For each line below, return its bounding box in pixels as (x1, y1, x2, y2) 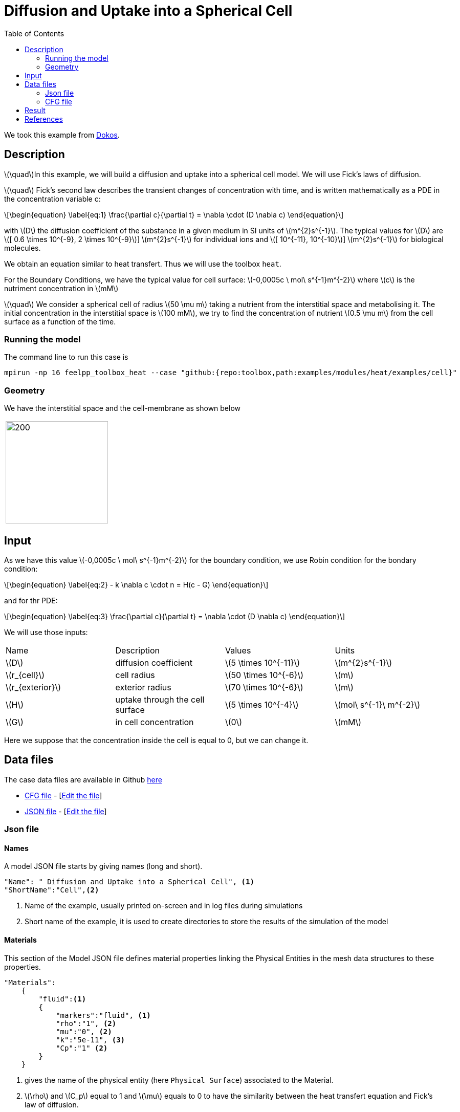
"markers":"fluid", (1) (56, 1011, 151, 1019)
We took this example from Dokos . (4, 130, 120, 139)
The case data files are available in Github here (4, 775, 162, 784)
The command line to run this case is (4, 353, 128, 362)
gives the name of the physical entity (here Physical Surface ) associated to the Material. (25, 1075, 334, 1084)
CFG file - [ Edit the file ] (25, 791, 102, 800)
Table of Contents (4, 29, 64, 38)
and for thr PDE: (4, 596, 58, 605)
